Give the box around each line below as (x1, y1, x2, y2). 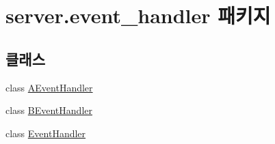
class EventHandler (5, 126, 86, 140)
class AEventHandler (5, 80, 93, 94)
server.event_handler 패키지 (5, 1, 271, 29)
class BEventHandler (5, 103, 92, 117)
